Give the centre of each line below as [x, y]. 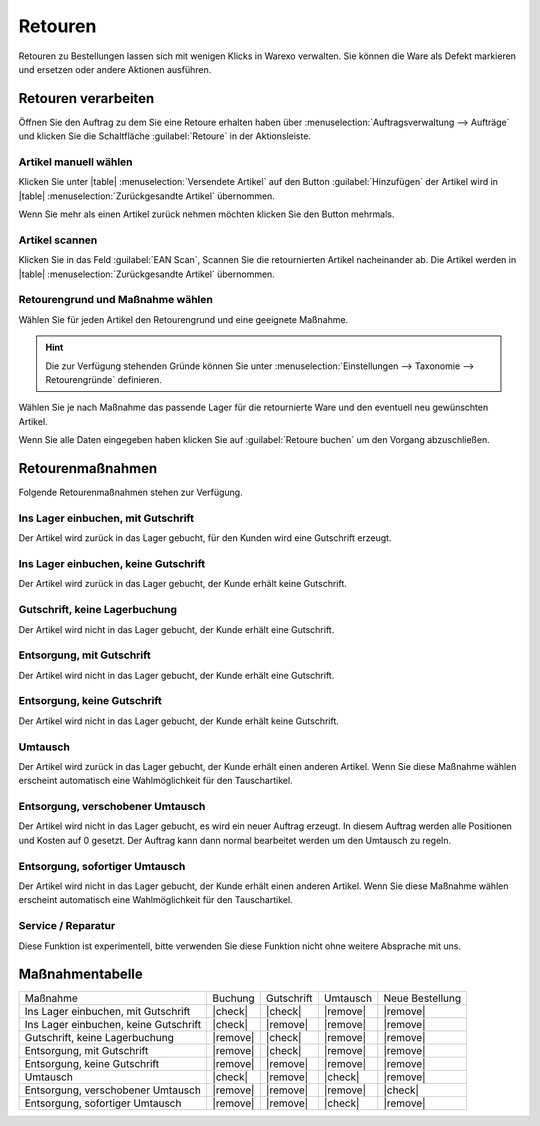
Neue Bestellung [422, 998]
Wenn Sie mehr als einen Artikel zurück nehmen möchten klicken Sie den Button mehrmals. [206, 214]
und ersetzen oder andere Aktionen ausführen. [115, 69]
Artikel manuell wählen [75, 162]
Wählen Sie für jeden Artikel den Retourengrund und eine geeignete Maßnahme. [183, 319]
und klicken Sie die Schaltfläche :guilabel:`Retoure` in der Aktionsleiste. [165, 136]
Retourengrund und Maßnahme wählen [116, 300]
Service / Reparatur [67, 926]
